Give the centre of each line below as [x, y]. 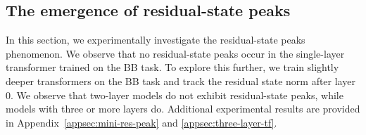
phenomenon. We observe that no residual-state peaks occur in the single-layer [175, 53]
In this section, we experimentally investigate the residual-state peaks [156, 40]
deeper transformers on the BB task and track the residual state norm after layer [181, 81]
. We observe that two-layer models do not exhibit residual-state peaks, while [177, 95]
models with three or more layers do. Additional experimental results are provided [183, 109]
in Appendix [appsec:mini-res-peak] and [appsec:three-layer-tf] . [141, 122]
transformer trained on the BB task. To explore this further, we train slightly [172, 67]
